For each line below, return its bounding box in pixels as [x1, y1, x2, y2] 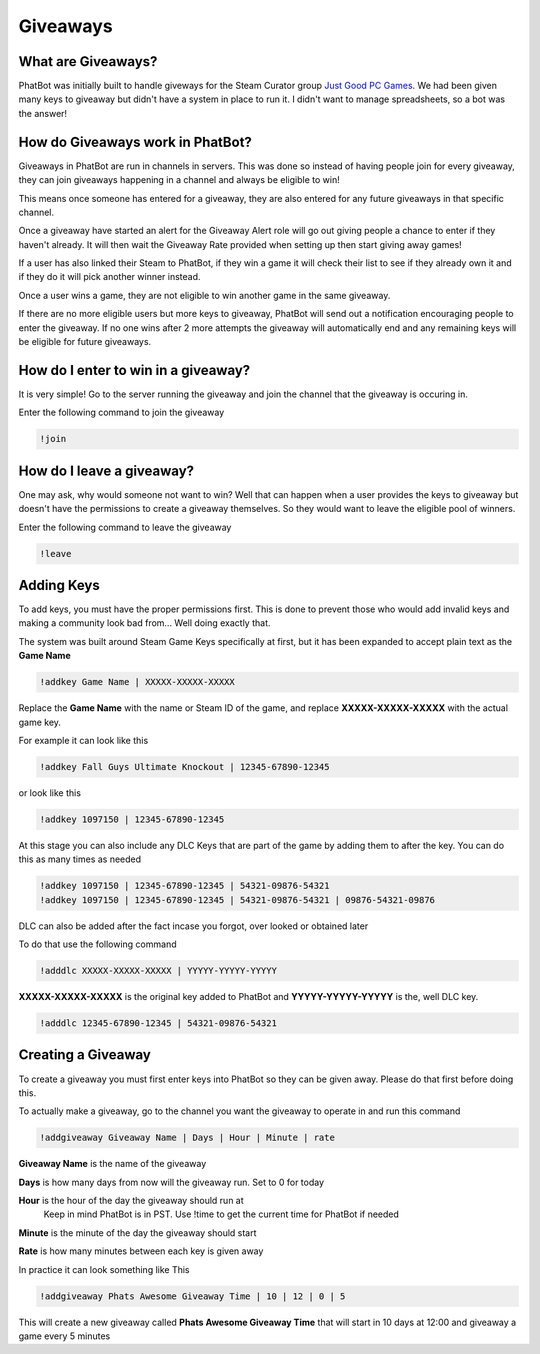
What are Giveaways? [18, 53, 158, 70]
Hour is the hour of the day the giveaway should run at [18, 1195, 244, 1207]
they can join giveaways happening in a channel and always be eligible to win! [18, 174, 340, 186]
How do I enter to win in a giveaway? [18, 361, 251, 379]
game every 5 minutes [18, 1330, 111, 1342]
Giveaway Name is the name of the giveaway [18, 1158, 207, 1170]
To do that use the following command [18, 938, 177, 950]
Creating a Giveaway [18, 1046, 152, 1064]
